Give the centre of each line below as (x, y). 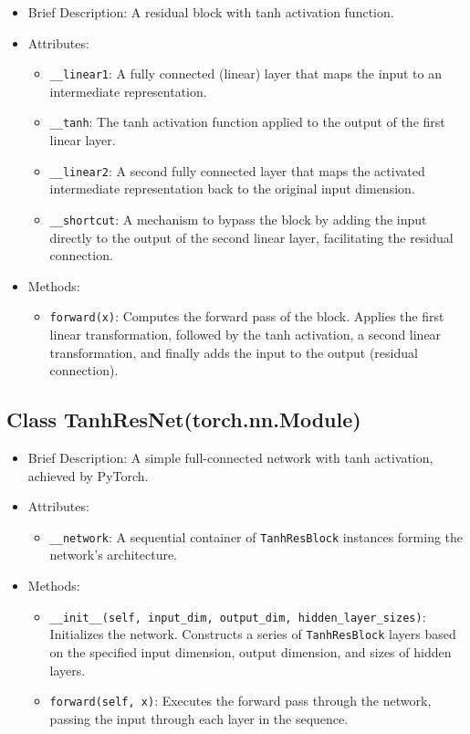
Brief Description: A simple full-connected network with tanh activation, (230, 458)
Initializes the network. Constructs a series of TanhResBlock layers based (253, 634)
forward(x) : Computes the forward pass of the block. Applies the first (247, 316)
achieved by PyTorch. (88, 475)
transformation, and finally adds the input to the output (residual (234, 352)
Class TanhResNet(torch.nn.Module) (184, 419)
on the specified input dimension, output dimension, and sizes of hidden (251, 651)
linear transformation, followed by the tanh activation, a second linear (245, 335)
